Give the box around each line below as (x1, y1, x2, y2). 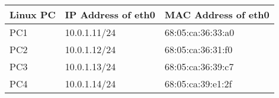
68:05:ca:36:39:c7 (164, 60, 234, 73)
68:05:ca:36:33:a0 (164, 25, 235, 39)
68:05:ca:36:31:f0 (164, 43, 233, 56)
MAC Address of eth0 (164, 8, 270, 21)
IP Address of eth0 (65, 8, 155, 21)
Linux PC (9, 8, 56, 21)
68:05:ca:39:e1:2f (164, 77, 232, 90)
